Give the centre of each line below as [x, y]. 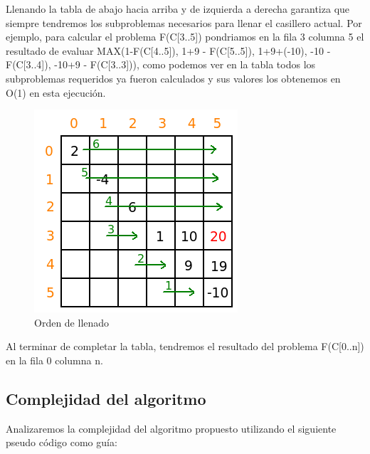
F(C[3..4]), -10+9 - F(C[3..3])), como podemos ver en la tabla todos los [161, 64]
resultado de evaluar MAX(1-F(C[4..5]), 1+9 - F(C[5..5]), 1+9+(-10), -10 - [168, 50]
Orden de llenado [72, 322]
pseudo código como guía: [62, 442]
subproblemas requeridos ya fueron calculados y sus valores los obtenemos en [173, 78]
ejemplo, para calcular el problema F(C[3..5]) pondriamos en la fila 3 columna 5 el [185, 37]
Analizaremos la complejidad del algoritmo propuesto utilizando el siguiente [171, 428]
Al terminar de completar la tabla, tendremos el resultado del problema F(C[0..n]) [185, 346]
